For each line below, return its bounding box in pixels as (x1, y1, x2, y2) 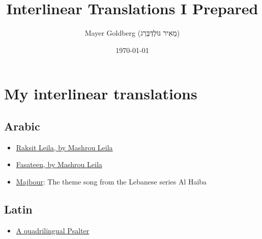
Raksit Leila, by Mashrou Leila (16, 142, 113, 152)
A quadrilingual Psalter (16, 225, 90, 235)
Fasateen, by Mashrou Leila (16, 159, 102, 170)
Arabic (4, 118, 40, 134)
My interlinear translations (4, 83, 197, 104)
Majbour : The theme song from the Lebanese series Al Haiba (16, 176, 207, 187)
